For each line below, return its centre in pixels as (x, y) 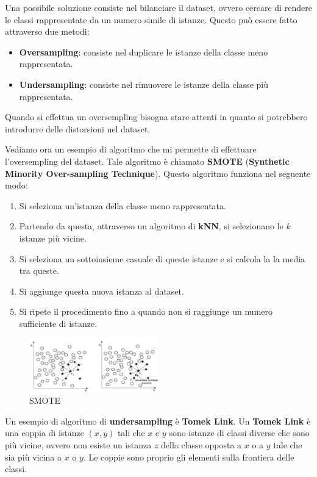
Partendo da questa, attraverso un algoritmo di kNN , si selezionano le (151, 226)
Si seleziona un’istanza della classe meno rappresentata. (123, 205)
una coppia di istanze (45, 433)
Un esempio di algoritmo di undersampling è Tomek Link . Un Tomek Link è (158, 421)
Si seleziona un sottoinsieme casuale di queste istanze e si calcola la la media (162, 258)
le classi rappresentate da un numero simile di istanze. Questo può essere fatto (151, 19)
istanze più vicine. (53, 238)
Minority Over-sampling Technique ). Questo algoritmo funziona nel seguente (158, 173)
